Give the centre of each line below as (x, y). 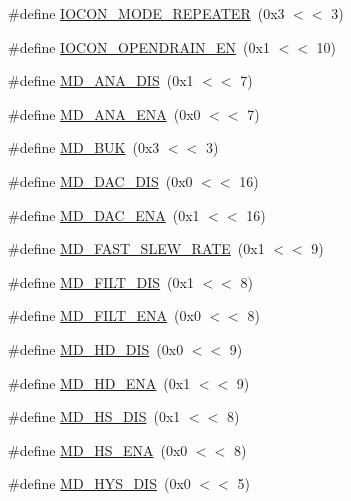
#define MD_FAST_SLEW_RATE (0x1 (136, 248)
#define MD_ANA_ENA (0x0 (104, 113)
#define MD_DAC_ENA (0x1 (104, 214)
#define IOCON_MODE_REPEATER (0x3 (146, 13)
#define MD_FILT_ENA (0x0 (104, 315)
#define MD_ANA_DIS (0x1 (101, 80)
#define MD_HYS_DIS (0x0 (99, 483)
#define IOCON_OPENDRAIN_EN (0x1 (139, 46)
